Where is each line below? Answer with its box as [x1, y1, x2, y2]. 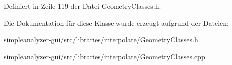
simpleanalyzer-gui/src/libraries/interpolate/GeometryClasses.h [4, 34, 198, 45]
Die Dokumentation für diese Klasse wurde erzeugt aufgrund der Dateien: [4, 17, 229, 28]
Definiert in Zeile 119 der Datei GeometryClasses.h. [4, 1, 161, 11]
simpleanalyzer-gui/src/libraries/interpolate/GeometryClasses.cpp [4, 51, 205, 61]
